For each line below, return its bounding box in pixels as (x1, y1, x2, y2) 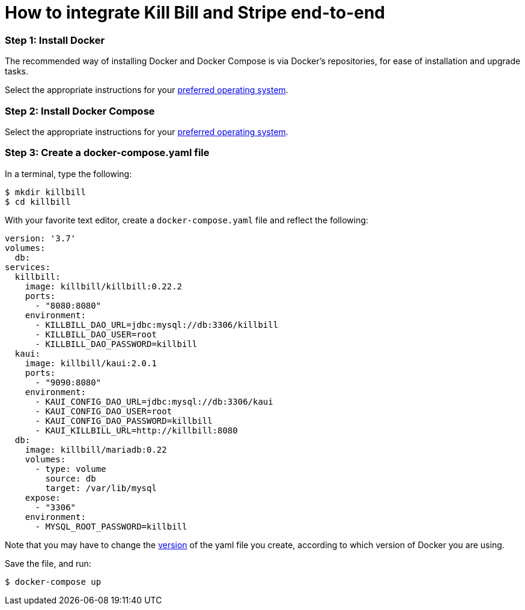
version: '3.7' (5, 233, 76, 243)
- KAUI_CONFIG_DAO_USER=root (35, 406, 172, 416)
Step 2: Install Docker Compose (5, 104, 155, 117)
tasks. (5, 66, 29, 77)
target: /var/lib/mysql (45, 483, 157, 493)
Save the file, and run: (5, 558, 91, 569)
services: (5, 262, 50, 272)
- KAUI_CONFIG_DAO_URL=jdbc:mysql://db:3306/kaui (35, 396, 273, 406)
